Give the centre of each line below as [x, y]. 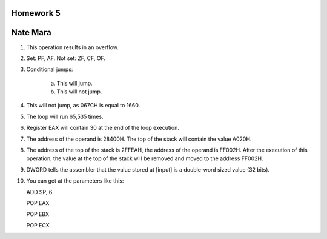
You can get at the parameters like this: [75, 181]
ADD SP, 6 [39, 192]
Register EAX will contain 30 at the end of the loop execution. [103, 128]
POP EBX [38, 214]
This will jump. [75, 83]
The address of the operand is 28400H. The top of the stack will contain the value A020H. [139, 139]
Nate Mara [31, 32]
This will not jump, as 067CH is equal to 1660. [83, 106]
